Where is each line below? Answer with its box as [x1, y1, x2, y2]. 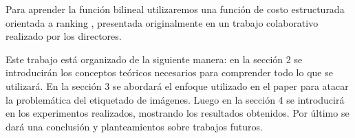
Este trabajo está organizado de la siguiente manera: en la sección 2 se [6, 51, 303, 66]
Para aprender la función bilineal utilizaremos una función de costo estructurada [6, 2, 345, 16]
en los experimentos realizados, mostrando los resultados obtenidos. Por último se [6, 106, 349, 120]
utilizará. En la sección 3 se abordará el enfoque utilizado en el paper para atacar [6, 78, 349, 93]
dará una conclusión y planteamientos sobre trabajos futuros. [6, 119, 263, 133]
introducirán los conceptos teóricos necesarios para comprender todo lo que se [6, 65, 333, 80]
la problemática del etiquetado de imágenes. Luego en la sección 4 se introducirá [6, 92, 345, 106]
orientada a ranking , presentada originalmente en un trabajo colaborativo [6, 15, 319, 30]
